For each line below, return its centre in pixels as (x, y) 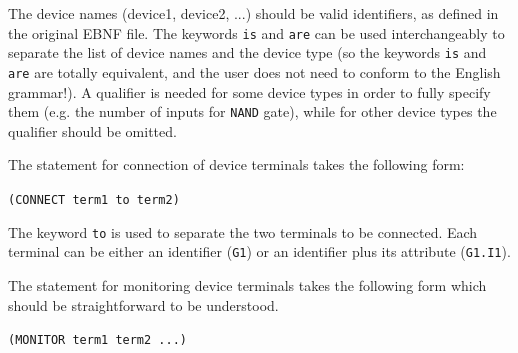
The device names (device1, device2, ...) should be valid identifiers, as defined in (253, 13)
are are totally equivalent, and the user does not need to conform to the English (254, 71)
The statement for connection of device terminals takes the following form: (236, 164)
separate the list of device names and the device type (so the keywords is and (247, 52)
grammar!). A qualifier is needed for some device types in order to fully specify (249, 91)
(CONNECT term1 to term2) (94, 200)
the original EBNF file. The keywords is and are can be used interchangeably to (256, 32)
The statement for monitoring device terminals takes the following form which (247, 284)
